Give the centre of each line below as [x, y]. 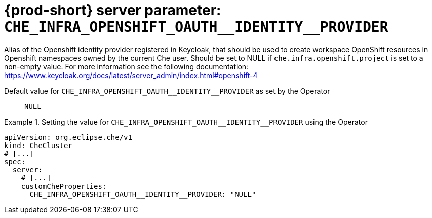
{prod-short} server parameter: [113, 10]
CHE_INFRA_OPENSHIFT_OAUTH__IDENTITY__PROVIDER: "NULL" [143, 194]
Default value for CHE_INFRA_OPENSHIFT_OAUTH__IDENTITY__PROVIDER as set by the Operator [167, 91]
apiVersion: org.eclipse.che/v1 [68, 137]
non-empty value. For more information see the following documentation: [126, 66]
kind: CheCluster [38, 145]
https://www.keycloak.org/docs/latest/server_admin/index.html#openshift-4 [131, 75]
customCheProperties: [64, 186]
